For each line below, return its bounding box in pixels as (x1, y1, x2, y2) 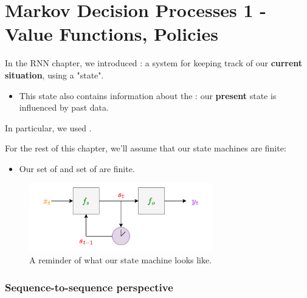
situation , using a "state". (5, 68, 104, 81)
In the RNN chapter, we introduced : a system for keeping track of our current (5, 57, 303, 69)
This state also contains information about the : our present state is (19, 89, 277, 102)
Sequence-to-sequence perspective (5, 279, 173, 294)
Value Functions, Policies (5, 21, 218, 46)
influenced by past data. (19, 101, 109, 114)
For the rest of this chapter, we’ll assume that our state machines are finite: (5, 142, 286, 154)
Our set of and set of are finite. (19, 162, 135, 175)
